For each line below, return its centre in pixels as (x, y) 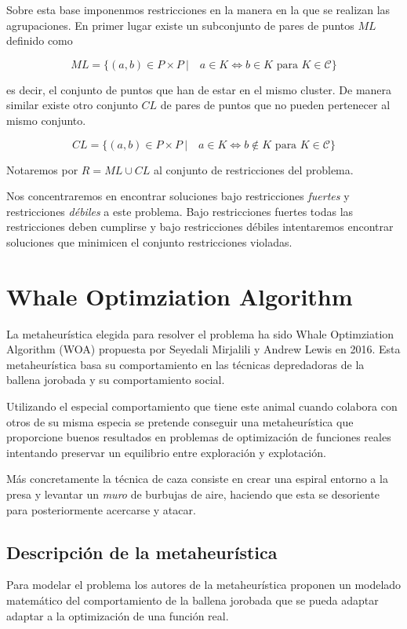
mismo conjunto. (46, 120)
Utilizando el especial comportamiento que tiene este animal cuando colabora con (202, 406)
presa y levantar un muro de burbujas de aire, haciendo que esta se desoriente (193, 494)
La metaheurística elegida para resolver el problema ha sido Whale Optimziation (200, 333)
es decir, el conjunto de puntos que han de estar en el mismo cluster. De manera (199, 89)
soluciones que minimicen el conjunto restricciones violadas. (149, 241)
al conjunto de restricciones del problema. (254, 169)
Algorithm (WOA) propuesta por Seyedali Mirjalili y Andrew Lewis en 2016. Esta (203, 349)
